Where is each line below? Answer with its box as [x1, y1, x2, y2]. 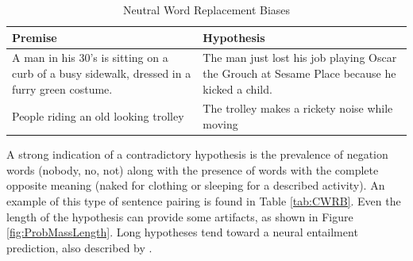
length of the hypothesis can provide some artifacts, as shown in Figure [6, 208, 353, 225]
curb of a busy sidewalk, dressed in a [12, 65, 191, 82]
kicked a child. [203, 80, 272, 97]
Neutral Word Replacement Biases [122, 2, 291, 17]
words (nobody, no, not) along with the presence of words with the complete [6, 161, 379, 178]
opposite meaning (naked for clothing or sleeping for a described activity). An [6, 177, 385, 194]
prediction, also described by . [6, 239, 152, 255]
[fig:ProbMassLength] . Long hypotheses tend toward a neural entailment [6, 224, 358, 240]
